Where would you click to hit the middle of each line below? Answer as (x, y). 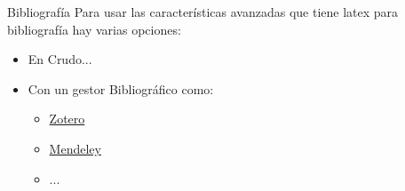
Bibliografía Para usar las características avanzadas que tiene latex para (203, 12)
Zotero (67, 119)
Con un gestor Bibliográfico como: (121, 88)
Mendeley (75, 148)
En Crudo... (60, 59)
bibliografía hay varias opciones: (94, 29)
